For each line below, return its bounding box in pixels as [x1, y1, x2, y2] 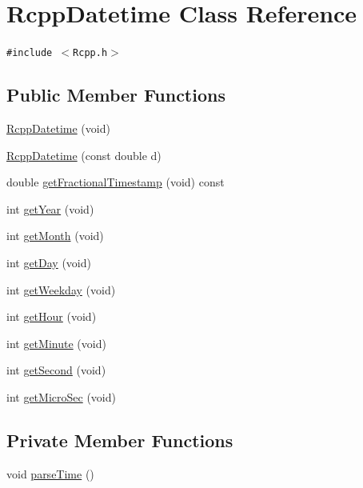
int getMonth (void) [6, 227, 104, 244]
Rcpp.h [73, 47, 108, 59]
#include [6, 47, 53, 59]
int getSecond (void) [6, 362, 106, 378]
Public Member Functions [6, 82, 225, 107]
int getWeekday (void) [6, 281, 116, 298]
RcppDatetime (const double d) [6, 146, 162, 163]
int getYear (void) [6, 200, 94, 217]
